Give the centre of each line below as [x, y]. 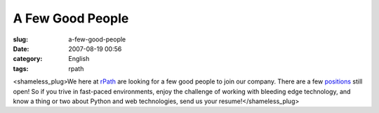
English [79, 59]
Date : [21, 48]
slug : [20, 39]
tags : [21, 68]
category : [28, 59]
